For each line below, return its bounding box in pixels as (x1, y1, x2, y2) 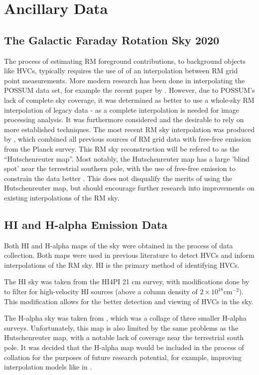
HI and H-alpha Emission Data (4, 216, 168, 232)
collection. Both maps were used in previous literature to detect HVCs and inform (4, 250, 255, 260)
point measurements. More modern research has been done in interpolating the (4, 75, 245, 85)
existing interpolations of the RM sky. (4, 192, 120, 202)
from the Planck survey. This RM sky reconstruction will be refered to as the (4, 143, 240, 154)
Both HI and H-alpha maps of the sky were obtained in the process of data (4, 240, 233, 250)
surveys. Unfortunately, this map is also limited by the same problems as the (4, 322, 239, 333)
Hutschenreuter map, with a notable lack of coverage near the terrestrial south (4, 332, 244, 343)
